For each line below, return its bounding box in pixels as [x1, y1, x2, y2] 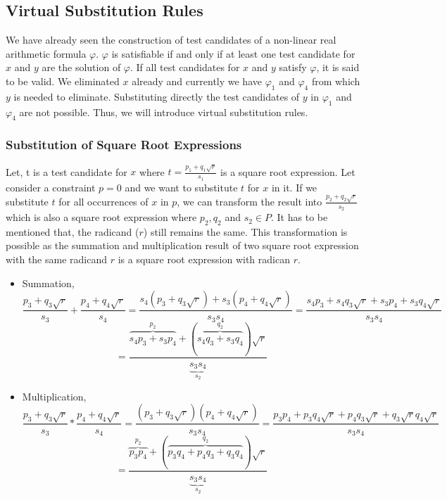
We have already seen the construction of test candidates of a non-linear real [6, 32, 336, 47]
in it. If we [271, 179, 317, 194]
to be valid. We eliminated [6, 73, 120, 88]
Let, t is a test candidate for [6, 164, 127, 179]
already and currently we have [132, 73, 262, 88]
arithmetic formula [6, 46, 87, 61]
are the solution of [42, 60, 121, 75]
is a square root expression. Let [220, 164, 355, 179]
